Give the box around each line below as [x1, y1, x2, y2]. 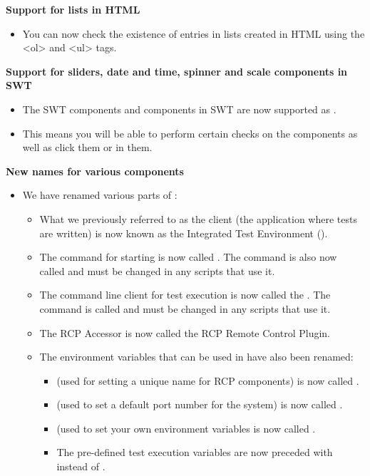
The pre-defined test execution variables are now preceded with [56, 445, 333, 460]
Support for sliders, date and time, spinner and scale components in [6, 63, 348, 78]
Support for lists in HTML [6, 2, 140, 16]
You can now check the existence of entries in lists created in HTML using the [22, 26, 365, 41]
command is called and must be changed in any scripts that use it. [39, 301, 331, 316]
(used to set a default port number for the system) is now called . [56, 397, 343, 412]
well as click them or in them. [22, 140, 153, 155]
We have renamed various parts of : [22, 187, 178, 202]
